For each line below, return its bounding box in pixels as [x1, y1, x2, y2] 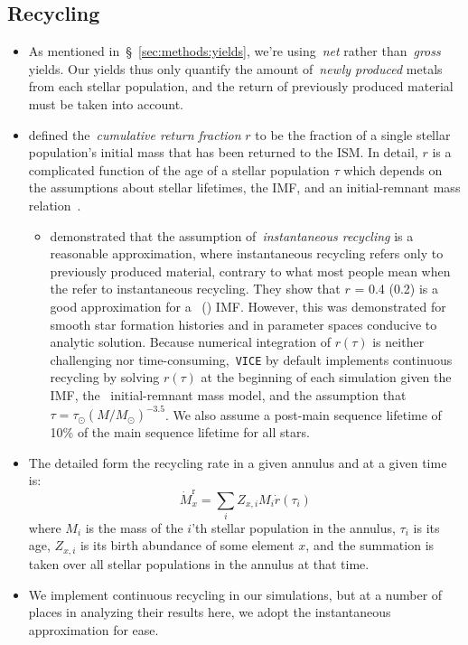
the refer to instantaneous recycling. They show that [50, 279, 341, 298]
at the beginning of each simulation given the [201, 368, 452, 387]
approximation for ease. [28, 620, 159, 639]
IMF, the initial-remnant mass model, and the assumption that [50, 385, 407, 404]
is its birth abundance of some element [80, 536, 295, 555]
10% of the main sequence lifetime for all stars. [50, 423, 310, 442]
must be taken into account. [28, 94, 183, 113]
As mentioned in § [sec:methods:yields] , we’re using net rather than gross [28, 42, 441, 61]
